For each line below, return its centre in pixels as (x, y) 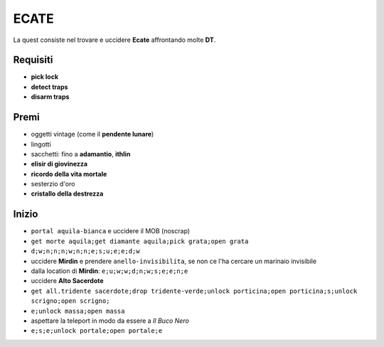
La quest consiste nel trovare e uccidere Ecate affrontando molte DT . (114, 40)
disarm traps (50, 97)
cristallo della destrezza (67, 194)
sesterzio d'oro (53, 184)
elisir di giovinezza (59, 164)
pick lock (45, 77)
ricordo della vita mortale (69, 173)
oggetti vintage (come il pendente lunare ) (92, 134)
